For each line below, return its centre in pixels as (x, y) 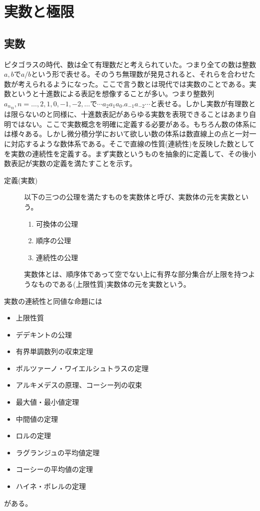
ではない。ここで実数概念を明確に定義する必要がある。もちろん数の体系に (134, 124)
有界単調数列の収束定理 (54, 351)
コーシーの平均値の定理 (54, 469)
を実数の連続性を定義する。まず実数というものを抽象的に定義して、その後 (126, 153)
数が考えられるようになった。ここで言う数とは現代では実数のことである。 (127, 83)
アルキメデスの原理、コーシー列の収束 (79, 385)
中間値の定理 (37, 418)
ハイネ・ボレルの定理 (51, 486)
